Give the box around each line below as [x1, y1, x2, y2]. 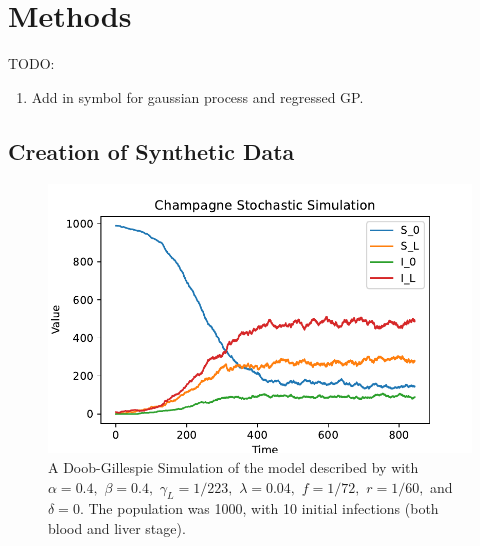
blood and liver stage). [48, 517, 186, 538]
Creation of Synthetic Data [8, 135, 295, 166]
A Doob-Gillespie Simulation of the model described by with [48, 456, 419, 477]
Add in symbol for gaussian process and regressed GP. [31, 86, 364, 107]
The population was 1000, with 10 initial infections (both [88, 498, 439, 519]
